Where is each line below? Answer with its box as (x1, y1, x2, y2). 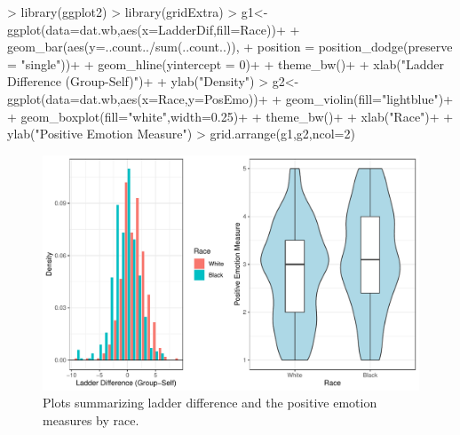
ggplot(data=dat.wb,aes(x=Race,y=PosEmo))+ (7, 89, 268, 107)
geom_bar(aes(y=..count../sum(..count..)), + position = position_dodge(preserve (7, 37, 453, 56)
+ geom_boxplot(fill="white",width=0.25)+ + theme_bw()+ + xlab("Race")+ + (7, 107, 454, 125)
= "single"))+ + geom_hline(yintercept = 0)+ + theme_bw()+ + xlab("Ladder (7, 54, 445, 73)
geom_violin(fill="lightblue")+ (285, 89, 454, 107)
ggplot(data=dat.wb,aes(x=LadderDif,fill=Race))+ (7, 20, 286, 38)
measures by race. (43, 410, 139, 429)
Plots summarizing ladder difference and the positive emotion (43, 393, 377, 412)
